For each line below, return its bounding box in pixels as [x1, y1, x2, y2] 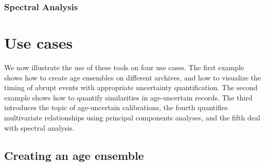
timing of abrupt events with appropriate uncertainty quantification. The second [4, 82, 258, 93]
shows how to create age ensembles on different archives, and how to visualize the [4, 72, 261, 82]
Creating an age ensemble [4, 147, 144, 163]
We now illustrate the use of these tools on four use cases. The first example [4, 61, 244, 72]
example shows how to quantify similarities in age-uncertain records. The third [4, 92, 253, 102]
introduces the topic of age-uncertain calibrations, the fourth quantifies [4, 102, 228, 113]
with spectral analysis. [4, 122, 75, 133]
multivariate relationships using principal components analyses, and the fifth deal [4, 112, 260, 122]
